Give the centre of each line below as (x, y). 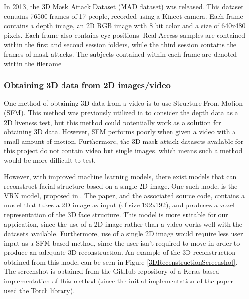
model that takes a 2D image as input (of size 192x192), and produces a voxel (119, 205)
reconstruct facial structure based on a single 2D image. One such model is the (121, 186)
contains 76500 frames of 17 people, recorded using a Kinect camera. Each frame (124, 16)
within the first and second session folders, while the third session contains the (120, 44)
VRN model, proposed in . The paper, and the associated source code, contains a (124, 195)
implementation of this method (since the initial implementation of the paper (119, 281)
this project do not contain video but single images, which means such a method (123, 150)
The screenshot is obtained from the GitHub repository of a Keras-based (112, 271)
